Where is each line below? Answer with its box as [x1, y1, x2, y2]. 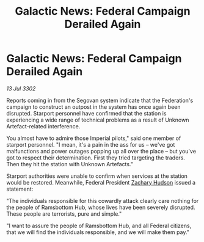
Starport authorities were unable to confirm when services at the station [6, 172, 188, 180]
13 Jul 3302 [6, 84, 36, 92]
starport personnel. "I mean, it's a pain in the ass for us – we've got [6, 141, 175, 148]
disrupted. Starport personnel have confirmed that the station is [6, 109, 167, 117]
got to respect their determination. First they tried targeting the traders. [6, 154, 185, 161]
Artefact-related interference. [6, 122, 81, 130]
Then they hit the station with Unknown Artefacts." [6, 160, 133, 167]
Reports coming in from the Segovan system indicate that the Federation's [6, 97, 194, 104]
